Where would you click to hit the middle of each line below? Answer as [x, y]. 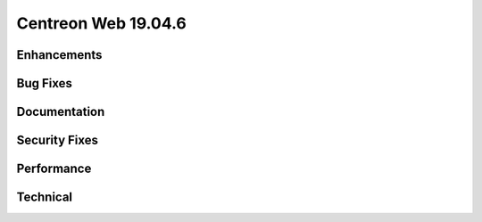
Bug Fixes [45, 83]
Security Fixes [57, 140]
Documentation [61, 112]
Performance [54, 169]
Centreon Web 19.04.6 [101, 23]
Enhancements [59, 55]
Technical [45, 197]
